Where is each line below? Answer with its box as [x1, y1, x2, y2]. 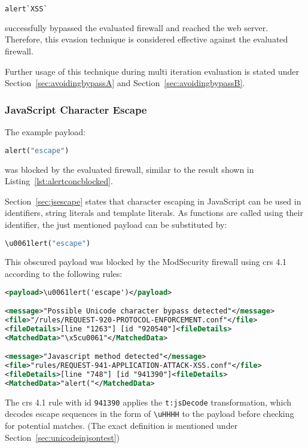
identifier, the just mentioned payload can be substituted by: [5, 218, 227, 230]
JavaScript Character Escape [5, 102, 147, 117]
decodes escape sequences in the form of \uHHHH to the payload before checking [5, 407, 294, 420]
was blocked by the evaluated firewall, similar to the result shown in [5, 163, 254, 175]
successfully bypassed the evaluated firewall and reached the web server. [5, 21, 269, 33]
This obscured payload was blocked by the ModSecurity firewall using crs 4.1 [5, 255, 287, 268]
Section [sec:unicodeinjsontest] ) [5, 431, 120, 443]
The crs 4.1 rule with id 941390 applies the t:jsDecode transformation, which [5, 395, 291, 408]
